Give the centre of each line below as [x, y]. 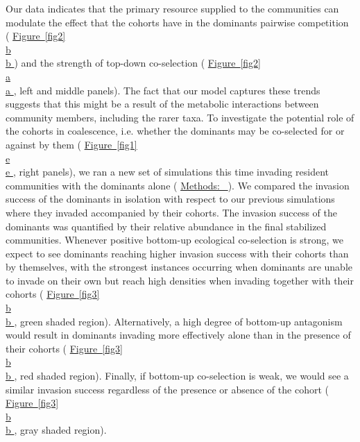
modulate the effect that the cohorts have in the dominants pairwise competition [177, 22]
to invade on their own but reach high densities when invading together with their [180, 280]
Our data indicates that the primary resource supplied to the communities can [172, 8]
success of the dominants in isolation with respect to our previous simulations [170, 199]
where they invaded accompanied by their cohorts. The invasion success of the [172, 212]
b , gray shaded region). [56, 430]
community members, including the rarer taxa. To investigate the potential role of [180, 117]
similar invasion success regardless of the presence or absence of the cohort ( [167, 389]
